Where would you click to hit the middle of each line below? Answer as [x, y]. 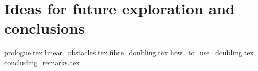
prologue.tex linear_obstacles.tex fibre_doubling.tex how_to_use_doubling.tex [129, 52]
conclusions [44, 28]
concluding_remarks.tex [42, 62]
